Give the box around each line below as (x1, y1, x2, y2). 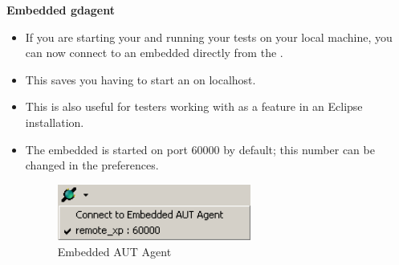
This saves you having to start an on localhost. (25, 71, 256, 88)
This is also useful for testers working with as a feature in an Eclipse (25, 98, 363, 115)
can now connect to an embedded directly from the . (25, 44, 283, 61)
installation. (25, 113, 84, 130)
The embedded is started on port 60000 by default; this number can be (25, 141, 375, 157)
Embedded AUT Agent (57, 243, 172, 260)
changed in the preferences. (25, 157, 159, 173)
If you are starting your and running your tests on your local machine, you (25, 28, 393, 45)
